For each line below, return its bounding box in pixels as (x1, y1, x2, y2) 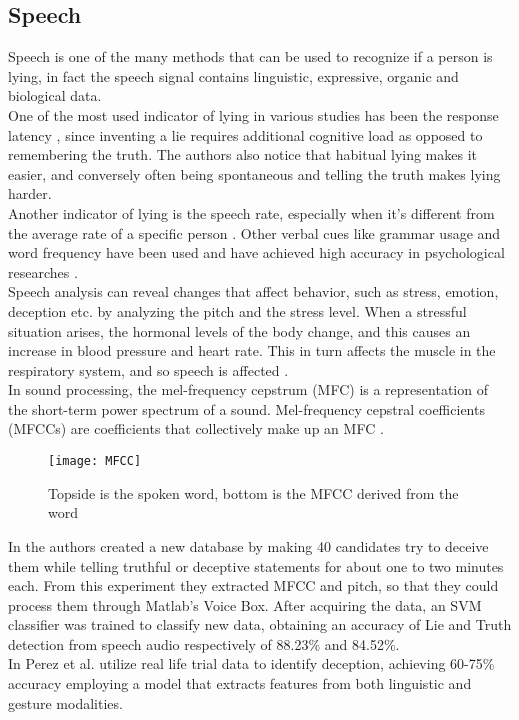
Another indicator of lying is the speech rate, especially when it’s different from (8, 202, 495, 223)
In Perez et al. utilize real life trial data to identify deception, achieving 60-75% (8, 653, 495, 674)
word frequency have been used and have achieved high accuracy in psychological (8, 242, 505, 263)
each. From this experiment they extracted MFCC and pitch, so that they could (8, 575, 499, 596)
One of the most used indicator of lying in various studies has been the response (8, 104, 499, 125)
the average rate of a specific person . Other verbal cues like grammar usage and (8, 222, 501, 243)
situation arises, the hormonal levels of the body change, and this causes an (8, 320, 471, 341)
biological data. (8, 85, 102, 106)
